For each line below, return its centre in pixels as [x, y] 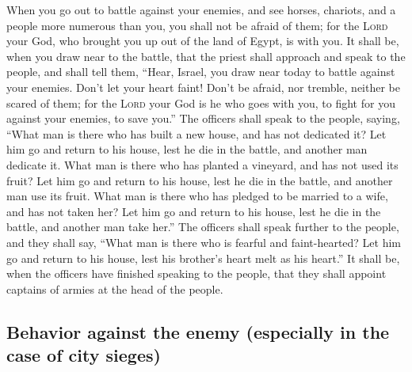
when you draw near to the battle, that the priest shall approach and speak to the [206, 56]
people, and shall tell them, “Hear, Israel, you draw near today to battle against [201, 72]
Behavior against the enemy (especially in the [198, 331]
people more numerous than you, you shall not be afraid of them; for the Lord [197, 25]
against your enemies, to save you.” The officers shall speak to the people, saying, [203, 118]
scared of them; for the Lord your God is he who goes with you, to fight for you [201, 102]
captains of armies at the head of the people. [115, 288]
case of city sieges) [84, 355]
